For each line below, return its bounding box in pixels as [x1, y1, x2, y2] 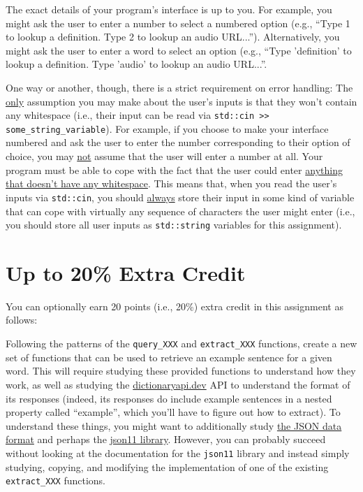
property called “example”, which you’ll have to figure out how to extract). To [6, 405, 341, 419]
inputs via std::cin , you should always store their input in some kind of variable [6, 189, 355, 204]
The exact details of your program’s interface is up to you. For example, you [6, 2, 332, 16]
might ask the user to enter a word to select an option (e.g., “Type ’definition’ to [6, 43, 352, 57]
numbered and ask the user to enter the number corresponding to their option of [6, 135, 350, 150]
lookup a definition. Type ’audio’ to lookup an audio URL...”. [6, 57, 267, 71]
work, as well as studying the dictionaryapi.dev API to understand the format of [6, 377, 350, 391]
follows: [6, 312, 38, 327]
